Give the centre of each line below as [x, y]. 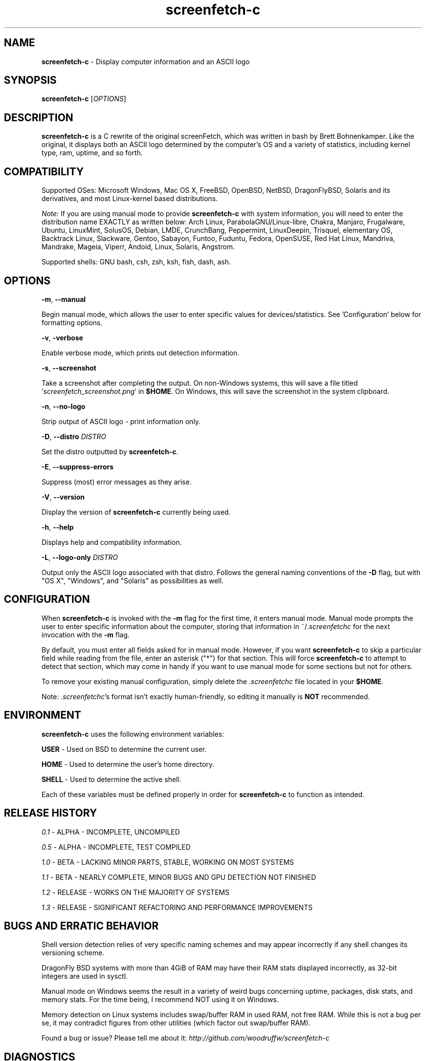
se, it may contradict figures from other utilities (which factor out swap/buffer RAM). [176, 1023]
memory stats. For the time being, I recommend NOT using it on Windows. [160, 1000]
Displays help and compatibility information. [112, 542]
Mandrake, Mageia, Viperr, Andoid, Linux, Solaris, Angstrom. [138, 247]
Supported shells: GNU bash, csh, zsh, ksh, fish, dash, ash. [136, 262]
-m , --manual [64, 299]
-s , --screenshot [69, 368]
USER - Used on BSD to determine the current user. [124, 749]
